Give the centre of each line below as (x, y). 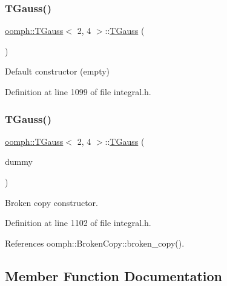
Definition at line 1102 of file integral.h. (78, 223)
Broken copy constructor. (51, 202)
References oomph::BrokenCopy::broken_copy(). (95, 243)
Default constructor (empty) (58, 71)
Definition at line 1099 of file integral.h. (78, 91)
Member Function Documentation (114, 275)
